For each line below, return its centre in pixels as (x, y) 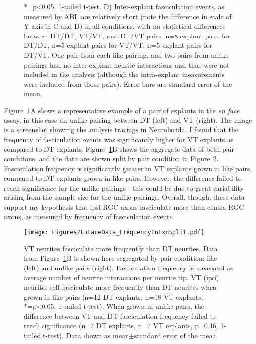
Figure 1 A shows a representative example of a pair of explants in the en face (122, 110)
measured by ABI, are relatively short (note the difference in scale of (128, 16)
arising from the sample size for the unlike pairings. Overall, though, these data (124, 197)
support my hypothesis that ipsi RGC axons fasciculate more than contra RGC (124, 207)
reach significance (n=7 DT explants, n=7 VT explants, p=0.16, (121, 325)
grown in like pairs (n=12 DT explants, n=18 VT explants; (113, 296)
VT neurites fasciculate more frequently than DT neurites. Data (121, 248)
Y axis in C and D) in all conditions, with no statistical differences (125, 26)
